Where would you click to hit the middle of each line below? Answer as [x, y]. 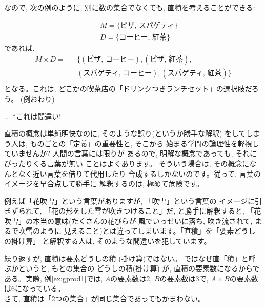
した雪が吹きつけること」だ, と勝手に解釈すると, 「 [167, 211]
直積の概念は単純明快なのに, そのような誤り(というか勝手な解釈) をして [125, 133]
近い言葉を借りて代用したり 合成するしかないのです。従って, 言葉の [147, 173]
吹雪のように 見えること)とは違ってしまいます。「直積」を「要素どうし [137, 231]
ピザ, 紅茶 [167, 60]
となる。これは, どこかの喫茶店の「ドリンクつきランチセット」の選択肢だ [128, 89]
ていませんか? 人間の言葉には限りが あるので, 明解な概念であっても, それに [131, 153]
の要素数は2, [131, 278]
